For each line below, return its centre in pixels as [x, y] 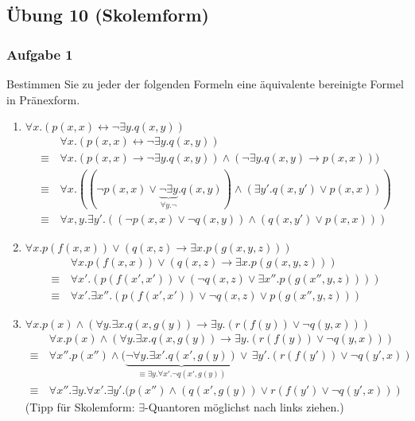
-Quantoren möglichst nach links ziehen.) [244, 406]
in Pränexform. [43, 99]
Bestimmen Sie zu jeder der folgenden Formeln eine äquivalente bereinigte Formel [205, 84]
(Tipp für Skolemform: [80, 406]
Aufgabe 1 [40, 54]
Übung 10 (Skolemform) [108, 15]
